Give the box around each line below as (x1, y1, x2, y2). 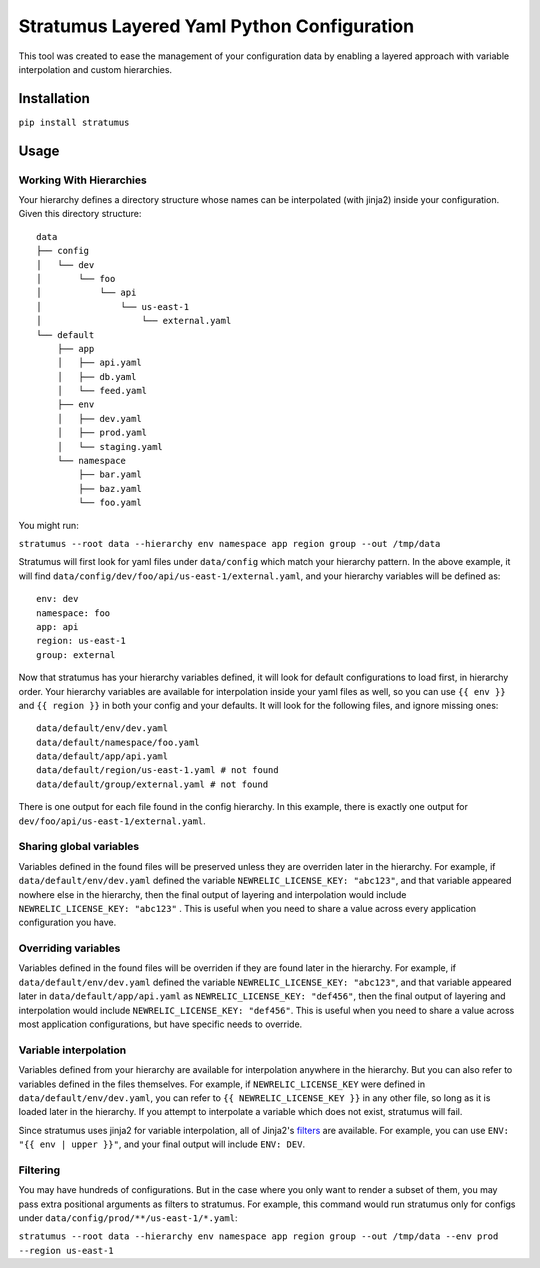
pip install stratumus (18, 116, 130, 128)
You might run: (18, 519, 79, 531)
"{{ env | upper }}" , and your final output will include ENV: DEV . (18, 1138, 305, 1150)
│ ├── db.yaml (56, 371, 137, 382)
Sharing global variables (18, 840, 140, 854)
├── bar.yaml (78, 469, 142, 480)
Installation (18, 90, 90, 107)
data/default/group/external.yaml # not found (36, 778, 269, 790)
